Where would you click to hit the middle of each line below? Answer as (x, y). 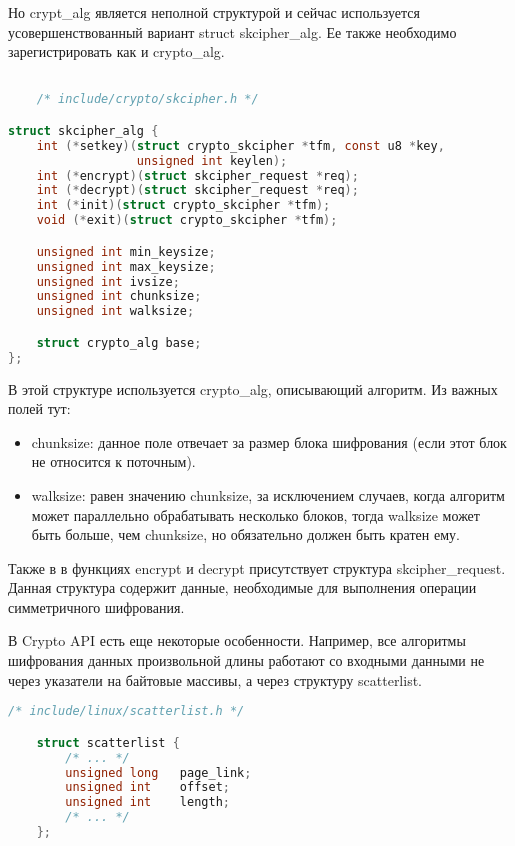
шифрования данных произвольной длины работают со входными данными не (246, 660)
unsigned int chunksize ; (119, 296)
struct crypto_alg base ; (119, 342)
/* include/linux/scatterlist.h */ (126, 711)
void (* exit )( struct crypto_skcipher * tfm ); (187, 220)
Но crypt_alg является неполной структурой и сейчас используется (214, 12)
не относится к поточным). (113, 461)
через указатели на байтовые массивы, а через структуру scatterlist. (215, 679)
